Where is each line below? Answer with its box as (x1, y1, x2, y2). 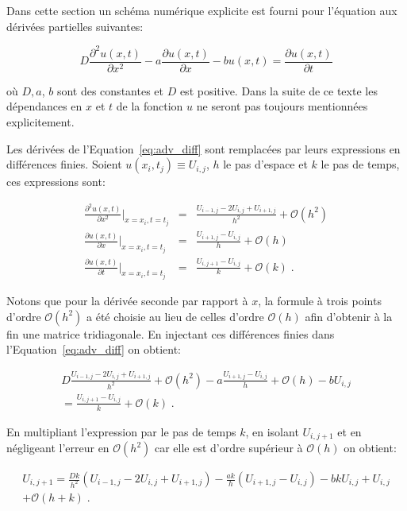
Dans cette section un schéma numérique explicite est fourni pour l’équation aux (6, 2, 397, 18)
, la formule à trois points (258, 292, 382, 308)
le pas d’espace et (223, 156, 308, 172)
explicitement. (6, 113, 75, 130)
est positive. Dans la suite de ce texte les (179, 82, 378, 99)
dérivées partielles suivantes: (6, 17, 144, 34)
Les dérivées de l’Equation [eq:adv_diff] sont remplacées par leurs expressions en (6, 140, 401, 157)
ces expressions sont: (6, 173, 106, 190)
